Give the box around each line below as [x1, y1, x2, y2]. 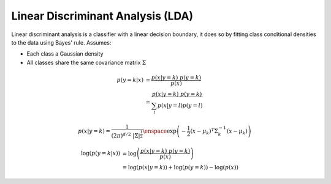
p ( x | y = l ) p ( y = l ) [157, 101, 203, 109]
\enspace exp [142, 127, 177, 134]
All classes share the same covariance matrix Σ [26, 59, 146, 66]
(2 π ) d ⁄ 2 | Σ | [111, 131, 140, 139]
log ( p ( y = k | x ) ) [80, 150, 121, 157]
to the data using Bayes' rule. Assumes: [11, 39, 112, 46]
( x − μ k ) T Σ [190, 127, 219, 136]
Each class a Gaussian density [26, 50, 104, 57]
